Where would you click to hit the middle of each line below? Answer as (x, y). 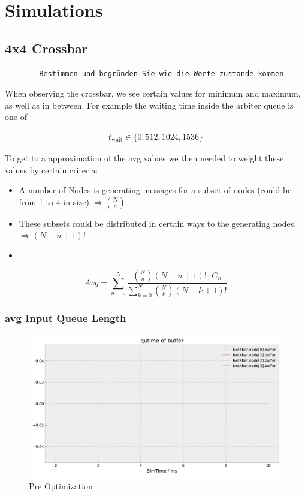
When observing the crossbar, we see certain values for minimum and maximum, (153, 93)
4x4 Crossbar (46, 48)
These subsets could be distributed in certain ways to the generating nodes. (158, 223)
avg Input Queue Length (66, 318)
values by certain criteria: (52, 169)
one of (16, 117)
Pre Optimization (61, 486)
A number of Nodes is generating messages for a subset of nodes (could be (155, 190)
